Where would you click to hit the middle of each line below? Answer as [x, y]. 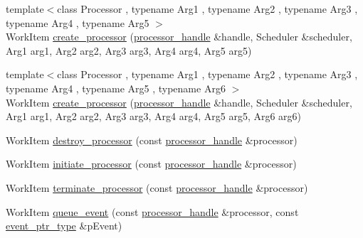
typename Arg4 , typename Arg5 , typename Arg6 [116, 88]
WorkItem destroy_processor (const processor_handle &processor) [152, 140]
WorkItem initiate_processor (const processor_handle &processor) [151, 164]
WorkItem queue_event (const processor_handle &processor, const [152, 211]
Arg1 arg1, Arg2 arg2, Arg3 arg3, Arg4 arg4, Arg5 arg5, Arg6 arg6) [154, 116]
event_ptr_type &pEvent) [64, 226]
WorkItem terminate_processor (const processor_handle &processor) [157, 187]
